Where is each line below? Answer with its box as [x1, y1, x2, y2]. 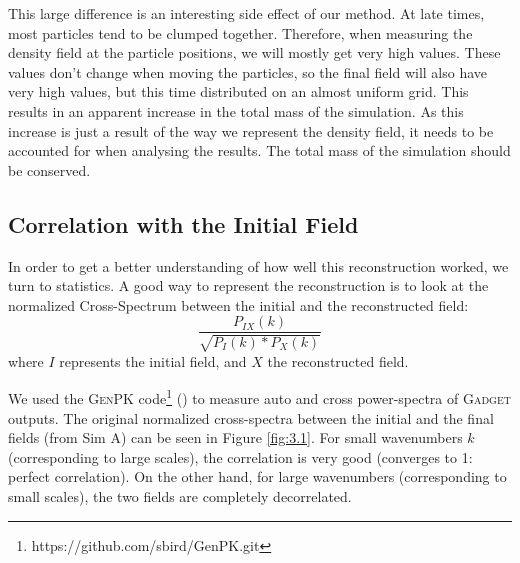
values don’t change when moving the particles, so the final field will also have [8, 61, 488, 82]
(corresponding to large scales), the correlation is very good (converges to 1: [8, 446, 473, 467]
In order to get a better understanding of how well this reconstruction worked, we [8, 255, 509, 276]
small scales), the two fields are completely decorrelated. [8, 486, 352, 506]
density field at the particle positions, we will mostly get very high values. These [8, 42, 501, 63]
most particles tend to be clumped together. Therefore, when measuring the [8, 22, 473, 43]
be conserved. [8, 159, 91, 180]
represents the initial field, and [59, 350, 247, 371]
